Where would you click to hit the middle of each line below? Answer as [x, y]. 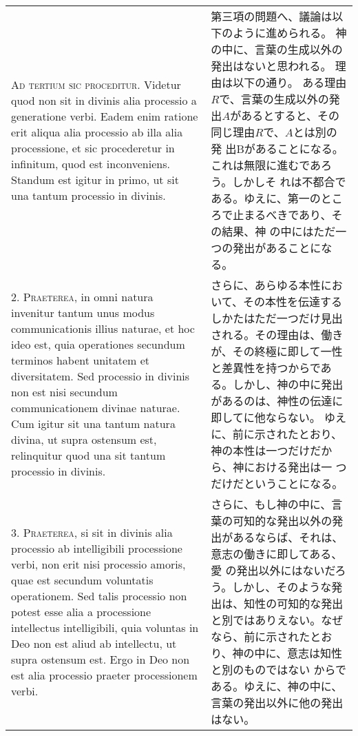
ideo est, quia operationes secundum [98, 344]
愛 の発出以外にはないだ [273, 570]
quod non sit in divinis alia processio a [104, 100]
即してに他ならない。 [266, 417]
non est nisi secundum [64, 392]
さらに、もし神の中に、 [271, 504]
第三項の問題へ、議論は [272, 16]
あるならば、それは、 [288, 537]
